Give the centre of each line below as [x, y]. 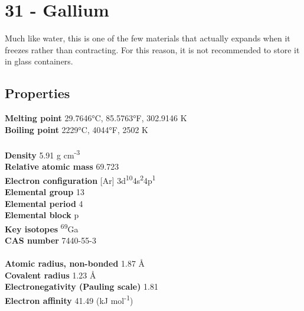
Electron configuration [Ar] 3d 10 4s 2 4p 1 [80, 179]
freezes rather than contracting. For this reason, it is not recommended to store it [152, 49]
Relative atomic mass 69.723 [62, 166]
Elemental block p [42, 215]
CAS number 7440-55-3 [50, 240]
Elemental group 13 [45, 191]
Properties [37, 93]
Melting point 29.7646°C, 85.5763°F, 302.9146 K [96, 118]
